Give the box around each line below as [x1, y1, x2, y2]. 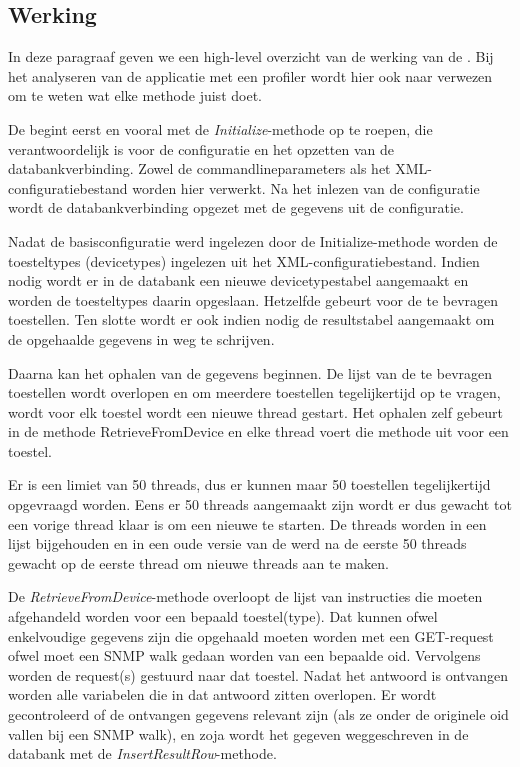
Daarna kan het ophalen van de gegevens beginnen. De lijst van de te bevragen [8, 362, 493, 383]
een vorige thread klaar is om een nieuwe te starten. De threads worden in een [8, 513, 487, 534]
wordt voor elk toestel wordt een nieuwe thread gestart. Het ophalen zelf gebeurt [8, 401, 504, 422]
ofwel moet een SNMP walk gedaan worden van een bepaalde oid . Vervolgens [8, 645, 481, 666]
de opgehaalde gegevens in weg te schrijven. [8, 328, 275, 349]
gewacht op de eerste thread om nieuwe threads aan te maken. [8, 552, 389, 573]
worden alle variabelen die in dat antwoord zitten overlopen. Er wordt [8, 684, 437, 705]
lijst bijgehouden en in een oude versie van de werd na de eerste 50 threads [8, 533, 467, 554]
